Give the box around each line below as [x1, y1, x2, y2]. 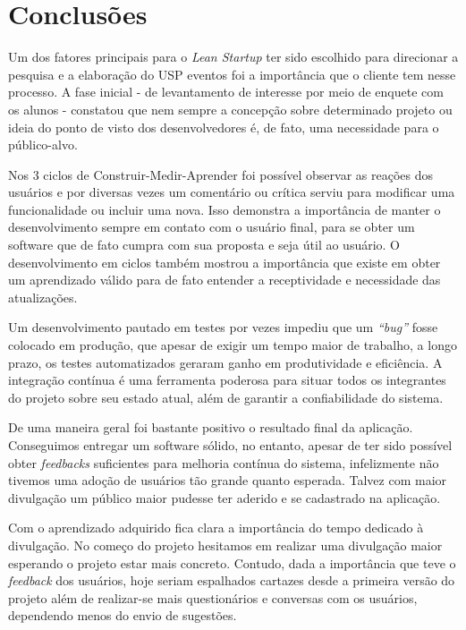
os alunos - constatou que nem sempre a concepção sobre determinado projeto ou [8, 99, 453, 118]
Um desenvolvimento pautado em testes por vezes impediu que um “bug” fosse [8, 318, 438, 336]
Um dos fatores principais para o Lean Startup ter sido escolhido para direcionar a [8, 47, 459, 66]
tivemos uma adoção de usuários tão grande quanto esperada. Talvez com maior [8, 471, 447, 490]
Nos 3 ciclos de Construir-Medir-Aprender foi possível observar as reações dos [8, 165, 434, 183]
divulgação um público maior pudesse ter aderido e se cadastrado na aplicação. [8, 488, 441, 507]
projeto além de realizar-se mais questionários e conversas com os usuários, [8, 588, 418, 607]
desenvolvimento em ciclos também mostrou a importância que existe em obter [8, 252, 441, 271]
